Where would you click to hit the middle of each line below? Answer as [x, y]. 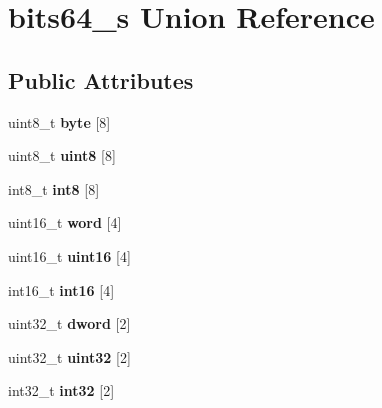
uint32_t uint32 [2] [69, 356]
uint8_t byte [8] [59, 121]
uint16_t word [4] [65, 222]
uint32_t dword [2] [69, 323]
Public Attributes [101, 79]
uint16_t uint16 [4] [69, 255]
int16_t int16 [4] [61, 289]
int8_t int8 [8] [54, 188]
